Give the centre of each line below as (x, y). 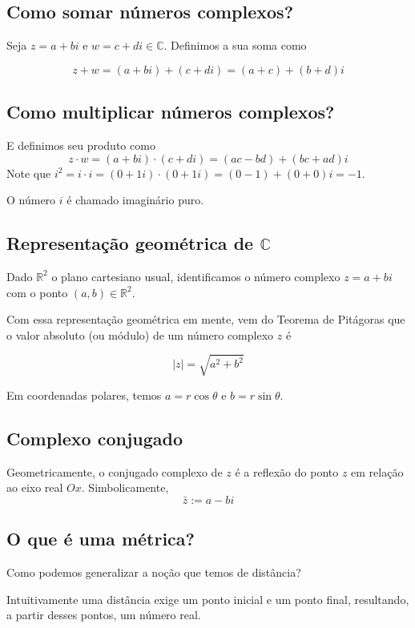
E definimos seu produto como (81, 145)
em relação (377, 471)
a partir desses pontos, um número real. (104, 615)
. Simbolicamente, (125, 487)
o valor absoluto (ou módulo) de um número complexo (140, 334)
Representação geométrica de (130, 243)
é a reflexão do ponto (287, 471)
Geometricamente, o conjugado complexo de (115, 471)
